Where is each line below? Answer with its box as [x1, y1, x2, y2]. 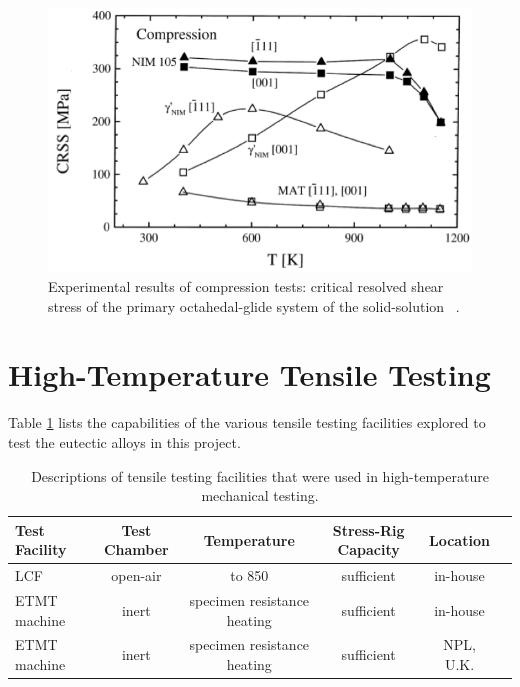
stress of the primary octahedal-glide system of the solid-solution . [48, 295, 460, 316]
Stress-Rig [332, 519, 405, 540]
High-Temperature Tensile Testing [8, 354, 491, 395]
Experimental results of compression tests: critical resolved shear [48, 276, 444, 297]
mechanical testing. [201, 485, 319, 506]
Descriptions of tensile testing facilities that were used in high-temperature [31, 465, 489, 486]
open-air [111, 565, 162, 586]
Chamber [103, 539, 169, 560]
